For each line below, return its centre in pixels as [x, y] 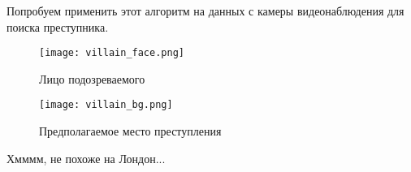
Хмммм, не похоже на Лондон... [86, 158]
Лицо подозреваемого [92, 78]
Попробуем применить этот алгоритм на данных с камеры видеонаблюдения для [205, 11]
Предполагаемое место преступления [130, 131]
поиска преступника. [58, 26]
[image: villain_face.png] [112, 53]
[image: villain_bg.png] [106, 105]
